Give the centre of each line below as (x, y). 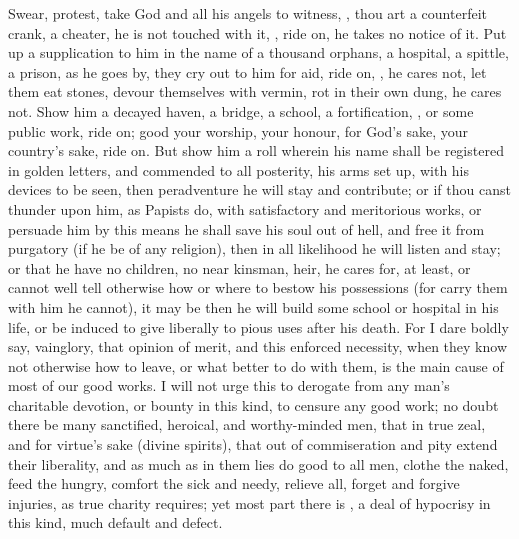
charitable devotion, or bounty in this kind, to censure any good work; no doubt (253, 404)
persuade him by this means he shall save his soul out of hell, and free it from (246, 228)
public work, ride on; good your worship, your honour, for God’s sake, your (238, 130)
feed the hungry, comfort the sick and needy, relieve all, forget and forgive (234, 483)
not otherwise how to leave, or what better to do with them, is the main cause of (256, 365)
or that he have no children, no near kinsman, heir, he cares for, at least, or (239, 267)
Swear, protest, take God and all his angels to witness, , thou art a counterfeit (247, 13)
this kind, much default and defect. (115, 522)
